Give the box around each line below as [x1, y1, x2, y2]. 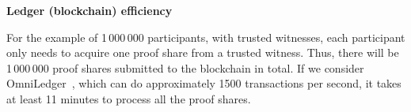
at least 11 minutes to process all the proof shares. [6, 90, 251, 106]
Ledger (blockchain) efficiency [6, 2, 173, 18]
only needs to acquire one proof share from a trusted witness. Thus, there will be [6, 44, 399, 61]
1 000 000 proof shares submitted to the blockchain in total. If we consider [6, 59, 364, 76]
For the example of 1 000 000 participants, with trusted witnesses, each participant [6, 28, 405, 45]
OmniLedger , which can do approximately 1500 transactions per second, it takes [6, 75, 401, 91]
